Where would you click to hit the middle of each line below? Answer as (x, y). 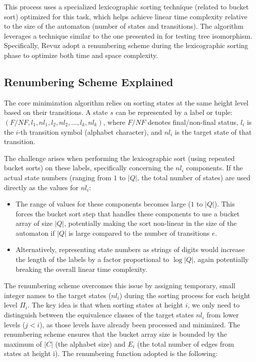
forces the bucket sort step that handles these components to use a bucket (128, 213)
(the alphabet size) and (90, 343)
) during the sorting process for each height (185, 295)
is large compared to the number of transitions (139, 233)
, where (114, 122)
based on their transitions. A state (56, 112)
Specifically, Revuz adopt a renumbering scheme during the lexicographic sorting (126, 45)
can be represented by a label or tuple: (174, 112)
